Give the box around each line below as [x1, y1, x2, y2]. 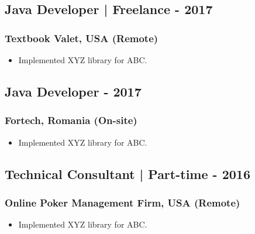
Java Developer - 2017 [5, 82, 142, 100]
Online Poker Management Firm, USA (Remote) [5, 195, 240, 209]
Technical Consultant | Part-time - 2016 [5, 164, 250, 183]
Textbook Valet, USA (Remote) [5, 30, 158, 45]
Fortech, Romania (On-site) [5, 113, 137, 128]
